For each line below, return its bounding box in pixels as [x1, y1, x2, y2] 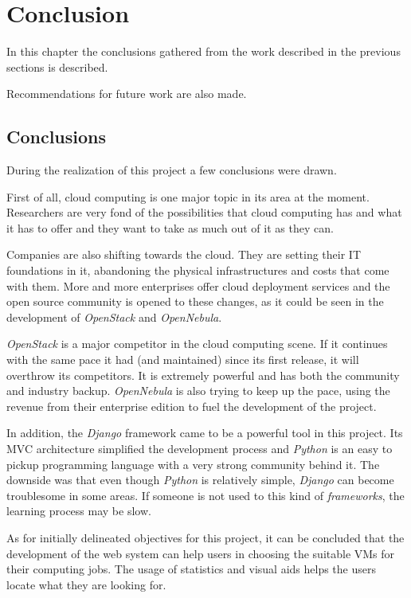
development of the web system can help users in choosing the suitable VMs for [6, 545, 395, 561]
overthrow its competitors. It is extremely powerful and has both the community [6, 366, 400, 383]
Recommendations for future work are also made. [6, 85, 247, 102]
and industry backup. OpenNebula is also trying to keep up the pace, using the [6, 382, 390, 399]
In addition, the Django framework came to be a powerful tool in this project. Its [6, 424, 403, 441]
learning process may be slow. [6, 502, 151, 519]
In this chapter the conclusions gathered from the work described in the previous [6, 43, 401, 60]
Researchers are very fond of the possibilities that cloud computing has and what [6, 204, 402, 221]
